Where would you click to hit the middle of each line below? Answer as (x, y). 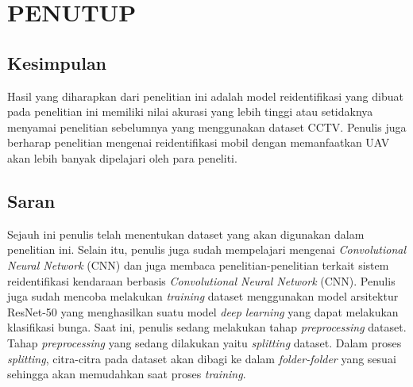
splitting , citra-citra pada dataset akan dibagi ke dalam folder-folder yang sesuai (202, 358)
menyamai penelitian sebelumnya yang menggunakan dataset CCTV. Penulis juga (207, 126)
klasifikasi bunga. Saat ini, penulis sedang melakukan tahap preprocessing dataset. (207, 327)
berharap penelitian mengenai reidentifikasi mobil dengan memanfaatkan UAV (199, 142)
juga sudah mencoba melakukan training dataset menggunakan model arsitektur (203, 296)
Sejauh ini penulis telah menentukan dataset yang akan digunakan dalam (186, 234)
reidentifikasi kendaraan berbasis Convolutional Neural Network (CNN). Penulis (201, 280)
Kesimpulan (57, 62)
